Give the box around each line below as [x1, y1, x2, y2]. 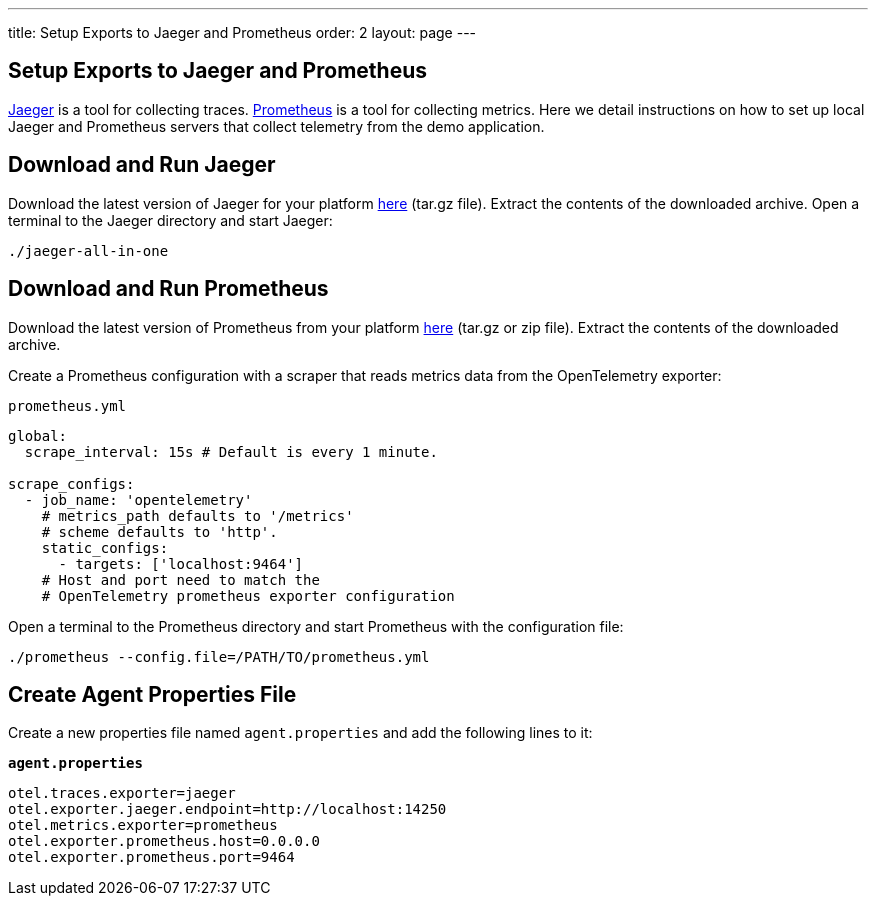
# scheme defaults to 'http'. [41, 523, 278, 540]
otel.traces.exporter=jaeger [8, 785, 236, 802]
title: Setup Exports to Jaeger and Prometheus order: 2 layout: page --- [8, 24, 477, 41]
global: [8, 427, 68, 444]
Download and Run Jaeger [8, 152, 276, 178]
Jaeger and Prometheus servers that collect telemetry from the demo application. [8, 117, 545, 135]
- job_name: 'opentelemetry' [24, 491, 253, 508]
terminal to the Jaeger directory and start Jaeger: [8, 211, 333, 229]
